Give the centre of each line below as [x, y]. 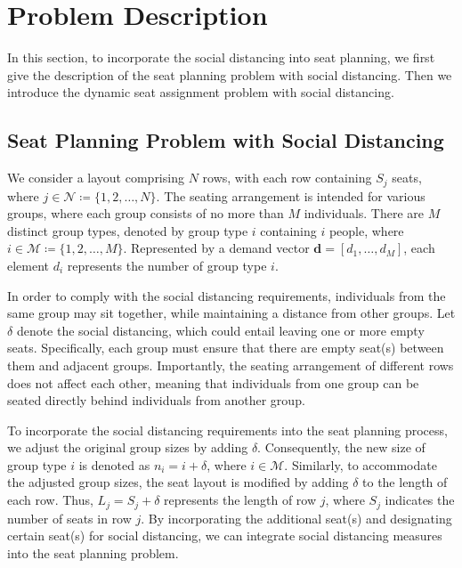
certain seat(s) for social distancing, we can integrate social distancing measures [225, 536]
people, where [366, 230]
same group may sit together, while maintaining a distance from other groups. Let [231, 313]
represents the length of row [240, 500]
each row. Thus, [50, 500]
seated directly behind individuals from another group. [156, 400]
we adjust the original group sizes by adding [128, 447]
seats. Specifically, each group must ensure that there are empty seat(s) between [226, 348]
